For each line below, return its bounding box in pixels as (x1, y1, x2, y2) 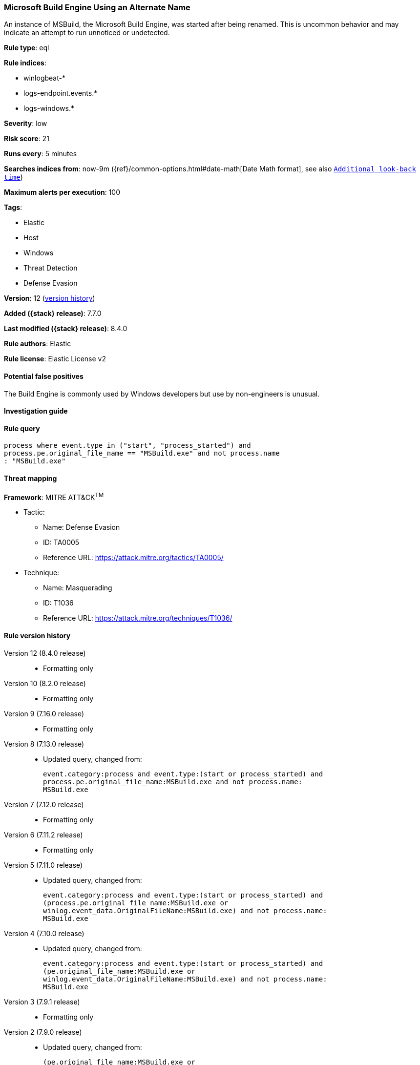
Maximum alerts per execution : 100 (4, 188, 121, 197)
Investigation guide (4, 407, 68, 416)
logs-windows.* (23, 104, 74, 113)
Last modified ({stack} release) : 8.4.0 (4, 324, 127, 333)
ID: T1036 (43, 599, 74, 607)
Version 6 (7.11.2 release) (4, 830, 83, 839)
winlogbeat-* (23, 74, 65, 83)
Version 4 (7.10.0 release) (4, 929, 84, 938)
